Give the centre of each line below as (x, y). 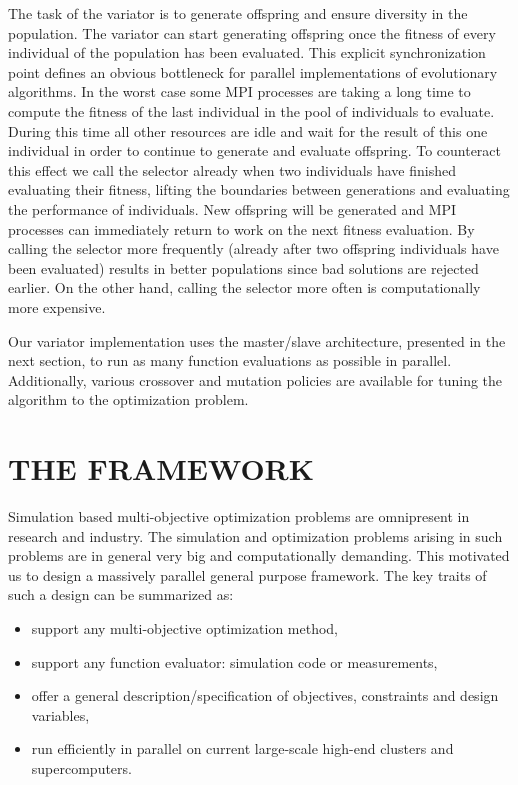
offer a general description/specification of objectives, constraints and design (265, 695)
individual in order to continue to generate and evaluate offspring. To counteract (255, 150)
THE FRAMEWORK (161, 468)
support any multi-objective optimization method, (185, 627)
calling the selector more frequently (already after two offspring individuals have (253, 248)
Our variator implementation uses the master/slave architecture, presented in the (257, 340)
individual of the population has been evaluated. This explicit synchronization (247, 52)
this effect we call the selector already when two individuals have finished (232, 169)
